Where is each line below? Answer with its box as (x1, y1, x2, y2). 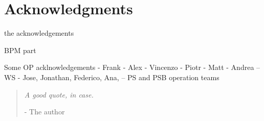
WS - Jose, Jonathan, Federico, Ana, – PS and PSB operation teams (4, 71, 219, 82)
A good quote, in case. (24, 89, 94, 100)
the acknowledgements (4, 28, 74, 38)
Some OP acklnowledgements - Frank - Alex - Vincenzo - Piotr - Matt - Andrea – (4, 62, 260, 72)
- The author (24, 106, 65, 117)
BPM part (4, 44, 36, 55)
